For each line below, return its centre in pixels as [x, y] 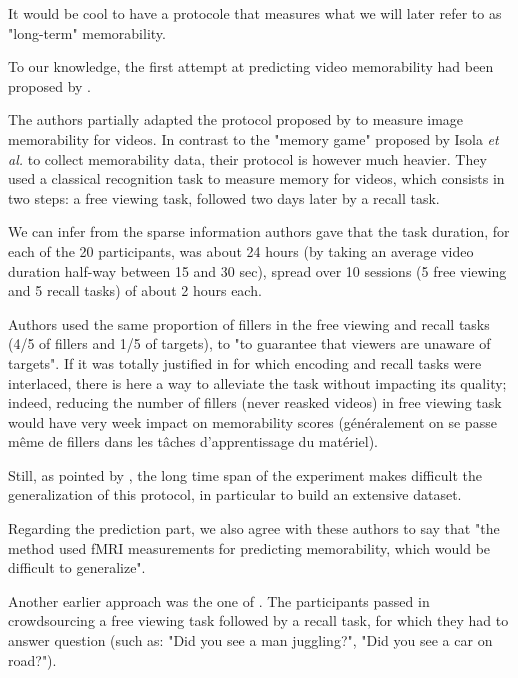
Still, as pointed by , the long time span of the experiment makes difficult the [245, 474]
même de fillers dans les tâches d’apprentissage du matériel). [193, 441]
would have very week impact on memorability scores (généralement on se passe [252, 421]
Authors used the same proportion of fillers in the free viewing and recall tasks [249, 323]
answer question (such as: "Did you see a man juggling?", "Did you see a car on [250, 640]
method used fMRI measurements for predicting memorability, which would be [249, 547]
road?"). [32, 659]
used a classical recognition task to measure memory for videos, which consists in [256, 178]
